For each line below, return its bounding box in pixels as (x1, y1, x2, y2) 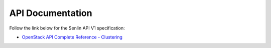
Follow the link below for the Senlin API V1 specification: (9, 25, 125, 31)
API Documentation (9, 7, 92, 18)
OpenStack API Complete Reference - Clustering (22, 34, 123, 40)
